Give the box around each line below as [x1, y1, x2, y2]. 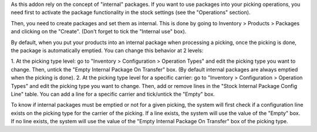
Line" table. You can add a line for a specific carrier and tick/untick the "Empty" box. [11, 90, 215, 97]
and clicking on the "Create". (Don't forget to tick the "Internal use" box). [11, 28, 187, 35]
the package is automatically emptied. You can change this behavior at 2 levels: [11, 47, 204, 54]
